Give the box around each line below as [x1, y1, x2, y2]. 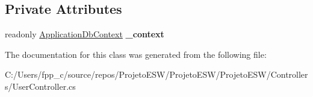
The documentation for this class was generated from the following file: [5, 48, 267, 60]
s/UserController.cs [5, 80, 76, 92]
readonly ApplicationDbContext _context [5, 28, 164, 40]
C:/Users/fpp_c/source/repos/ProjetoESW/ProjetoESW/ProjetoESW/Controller [5, 68, 308, 81]
